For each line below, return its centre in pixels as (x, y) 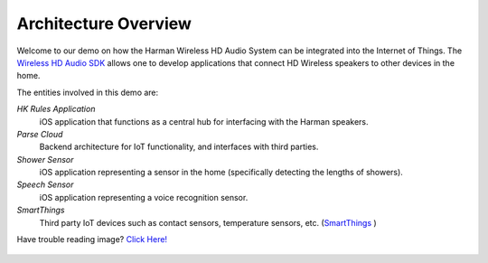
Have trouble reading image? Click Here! (92, 240)
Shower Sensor (45, 159)
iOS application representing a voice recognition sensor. (144, 197)
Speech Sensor (45, 184)
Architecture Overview (104, 23)
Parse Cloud (40, 134)
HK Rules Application (56, 109)
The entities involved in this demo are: (88, 92)
